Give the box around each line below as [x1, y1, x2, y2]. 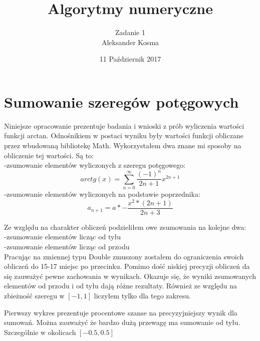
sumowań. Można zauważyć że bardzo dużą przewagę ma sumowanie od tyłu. [4, 317, 240, 327]
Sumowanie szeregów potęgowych [4, 91, 239, 112]
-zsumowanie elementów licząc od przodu [4, 241, 130, 252]
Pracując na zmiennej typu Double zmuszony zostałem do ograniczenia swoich [4, 251, 244, 261]
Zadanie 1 [115, 27, 145, 38]
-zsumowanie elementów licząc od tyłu [4, 231, 121, 242]
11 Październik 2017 [99, 54, 161, 64]
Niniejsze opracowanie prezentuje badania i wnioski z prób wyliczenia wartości [4, 120, 244, 131]
